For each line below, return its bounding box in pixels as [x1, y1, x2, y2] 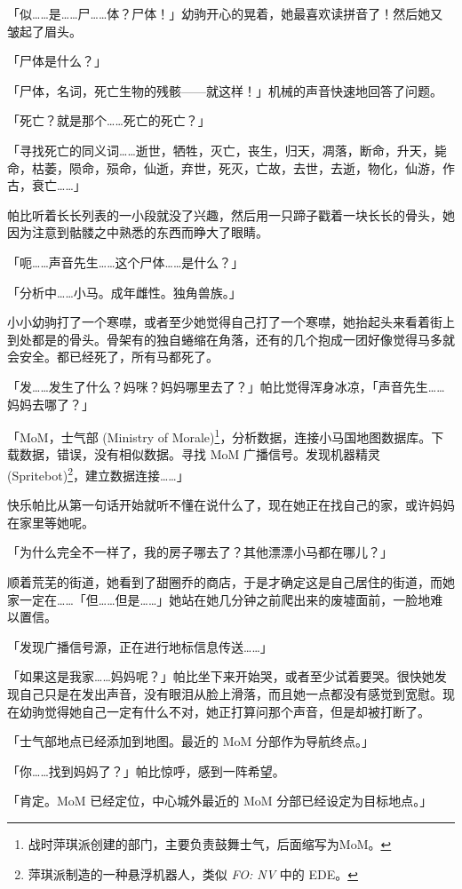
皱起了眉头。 [7, 21, 82, 40]
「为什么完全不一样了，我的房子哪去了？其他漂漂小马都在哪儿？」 [7, 543, 393, 561]
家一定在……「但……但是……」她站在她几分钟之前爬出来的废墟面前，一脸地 [7, 590, 431, 608]
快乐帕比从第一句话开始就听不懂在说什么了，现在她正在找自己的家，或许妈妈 [7, 496, 455, 514]
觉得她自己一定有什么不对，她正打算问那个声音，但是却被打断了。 [44, 702, 430, 720]
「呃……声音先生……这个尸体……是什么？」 [7, 252, 244, 271]
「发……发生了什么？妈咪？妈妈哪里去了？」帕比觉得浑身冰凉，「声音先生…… [7, 377, 445, 395]
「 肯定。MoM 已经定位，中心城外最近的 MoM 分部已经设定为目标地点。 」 [7, 791, 433, 810]
